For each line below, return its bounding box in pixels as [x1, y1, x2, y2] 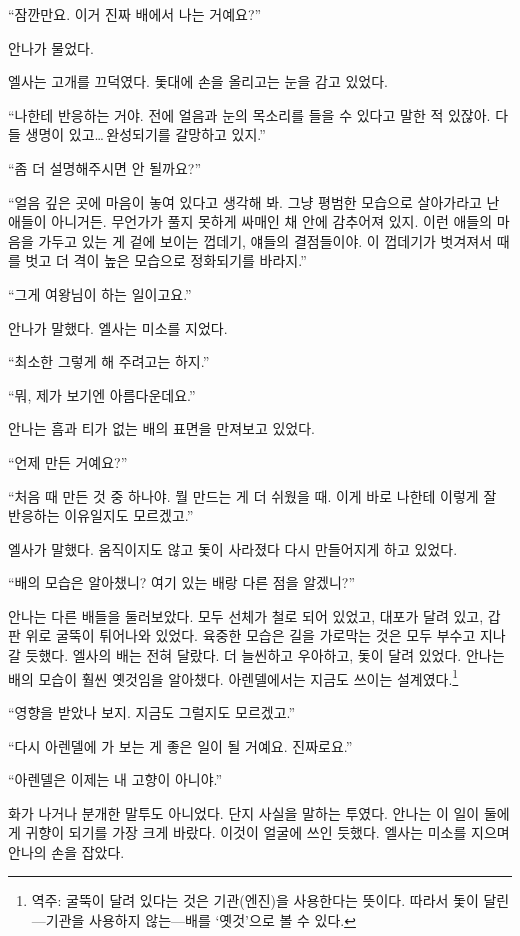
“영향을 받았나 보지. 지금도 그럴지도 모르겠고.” [8, 701, 296, 722]
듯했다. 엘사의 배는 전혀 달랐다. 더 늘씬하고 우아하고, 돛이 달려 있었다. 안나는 [25, 645, 505, 666]
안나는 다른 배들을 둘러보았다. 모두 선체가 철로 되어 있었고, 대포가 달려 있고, [8, 605, 484, 626]
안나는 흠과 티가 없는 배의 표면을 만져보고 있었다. [8, 418, 316, 439]
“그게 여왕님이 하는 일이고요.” [8, 283, 192, 304]
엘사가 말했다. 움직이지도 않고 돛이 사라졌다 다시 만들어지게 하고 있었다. [8, 538, 458, 559]
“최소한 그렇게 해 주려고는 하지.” [8, 351, 210, 372]
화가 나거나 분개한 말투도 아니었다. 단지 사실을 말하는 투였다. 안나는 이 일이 [8, 802, 480, 823]
